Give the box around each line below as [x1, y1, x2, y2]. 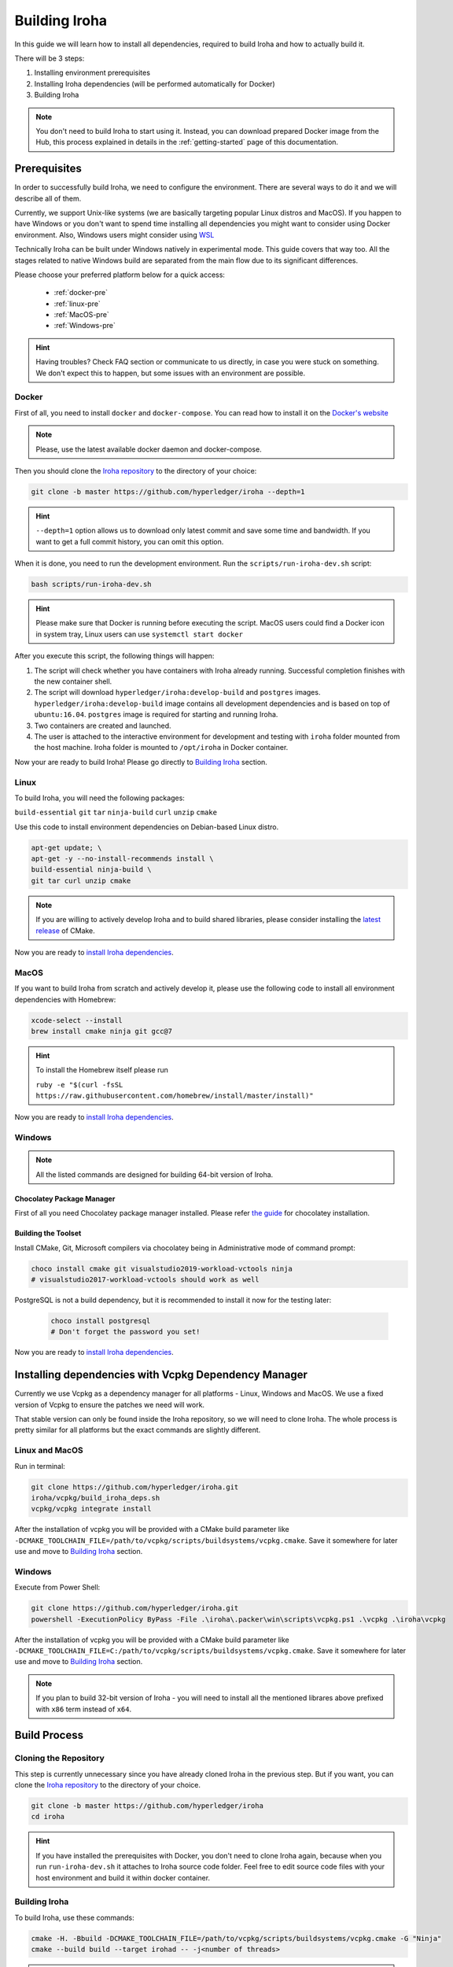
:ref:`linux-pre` [53, 299, 101, 308]
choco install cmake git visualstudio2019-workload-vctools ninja [31, 1264, 293, 1273]
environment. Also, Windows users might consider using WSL [14, 230, 215, 239]
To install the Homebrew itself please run [35, 1065, 168, 1075]
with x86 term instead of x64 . [35, 1704, 132, 1714]
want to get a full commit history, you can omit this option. [35, 537, 224, 546]
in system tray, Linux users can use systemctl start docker [35, 629, 244, 639]
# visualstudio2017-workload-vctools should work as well [31, 1275, 260, 1284]
